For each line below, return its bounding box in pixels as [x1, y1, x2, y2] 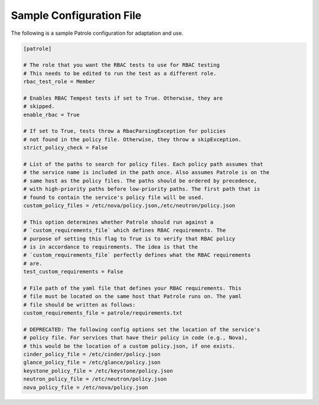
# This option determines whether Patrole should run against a [23, 218, 214, 226]
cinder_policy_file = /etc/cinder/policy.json [23, 351, 161, 357]
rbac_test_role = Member [23, 79, 96, 85]
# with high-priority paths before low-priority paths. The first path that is [23, 186, 261, 192]
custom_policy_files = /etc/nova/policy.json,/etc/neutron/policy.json [23, 202, 236, 209]
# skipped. [23, 103, 55, 110]
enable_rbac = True [23, 111, 80, 118]
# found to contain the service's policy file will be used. [23, 194, 204, 201]
